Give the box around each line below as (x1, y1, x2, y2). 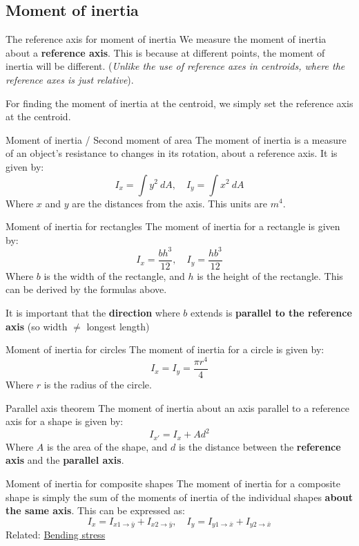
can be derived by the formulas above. (6, 282, 167, 296)
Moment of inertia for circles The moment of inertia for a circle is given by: (6, 342, 324, 357)
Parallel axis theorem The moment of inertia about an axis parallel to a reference (6, 400, 349, 415)
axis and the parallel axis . (6, 453, 124, 467)
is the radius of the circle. (43, 377, 152, 391)
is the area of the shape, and (46, 439, 168, 453)
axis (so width (6, 319, 68, 333)
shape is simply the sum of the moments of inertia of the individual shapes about (6, 489, 353, 504)
